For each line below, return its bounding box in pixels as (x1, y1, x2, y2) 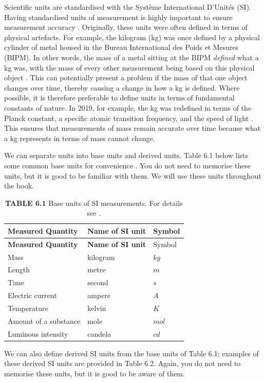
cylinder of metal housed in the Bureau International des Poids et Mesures (4, 42, 239, 53)
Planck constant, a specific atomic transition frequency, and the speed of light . (4, 112, 253, 123)
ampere (87, 290, 111, 301)
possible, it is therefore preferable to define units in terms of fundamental (4, 92, 235, 103)
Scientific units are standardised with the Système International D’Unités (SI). (4, 2, 251, 12)
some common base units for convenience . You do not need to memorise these (4, 160, 251, 170)
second (87, 277, 108, 288)
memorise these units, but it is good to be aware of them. (4, 368, 185, 378)
